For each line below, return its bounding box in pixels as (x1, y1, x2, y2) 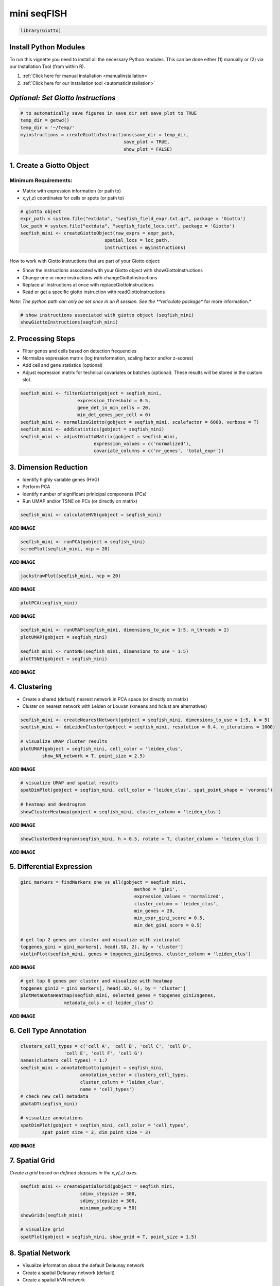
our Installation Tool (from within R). (9, 63, 85, 69)
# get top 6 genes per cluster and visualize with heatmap (20, 978, 172, 984)
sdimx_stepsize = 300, (80, 1191, 137, 1196)
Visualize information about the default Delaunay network (22, 1262, 145, 1269)
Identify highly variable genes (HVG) (22, 476, 100, 483)
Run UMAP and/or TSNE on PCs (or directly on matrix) (22, 498, 137, 504)
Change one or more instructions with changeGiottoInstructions (22, 274, 157, 280)
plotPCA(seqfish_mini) (20, 600, 78, 606)
